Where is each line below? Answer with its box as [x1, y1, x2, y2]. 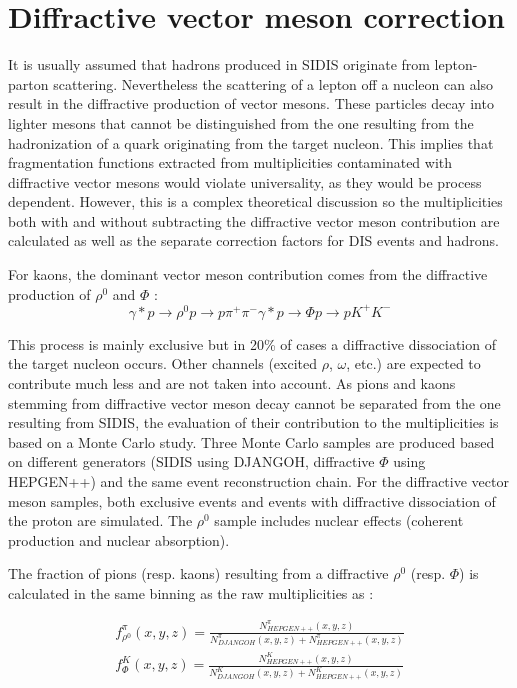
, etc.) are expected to [346, 353, 481, 374]
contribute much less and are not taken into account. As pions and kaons [8, 372, 456, 393]
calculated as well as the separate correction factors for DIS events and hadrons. [8, 230, 499, 251]
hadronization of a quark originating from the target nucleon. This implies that [8, 132, 494, 153]
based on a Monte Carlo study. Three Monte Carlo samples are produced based [8, 431, 495, 452]
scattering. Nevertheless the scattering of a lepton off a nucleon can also [53, 73, 494, 94]
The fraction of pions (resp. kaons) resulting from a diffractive [8, 563, 389, 584]
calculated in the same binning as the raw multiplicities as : [8, 582, 374, 603]
